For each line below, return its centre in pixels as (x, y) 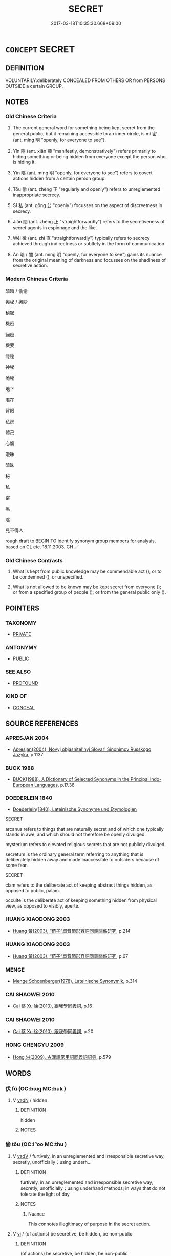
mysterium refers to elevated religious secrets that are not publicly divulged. (86, 844)
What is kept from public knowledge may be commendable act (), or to (87, 571)
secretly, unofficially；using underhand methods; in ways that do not (93, 1188)
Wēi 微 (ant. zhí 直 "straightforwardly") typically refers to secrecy (81, 238)
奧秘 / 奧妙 (16, 302)
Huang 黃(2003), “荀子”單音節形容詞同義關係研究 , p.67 (70, 956)
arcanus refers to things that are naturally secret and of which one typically (84, 829)
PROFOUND (25, 683)
